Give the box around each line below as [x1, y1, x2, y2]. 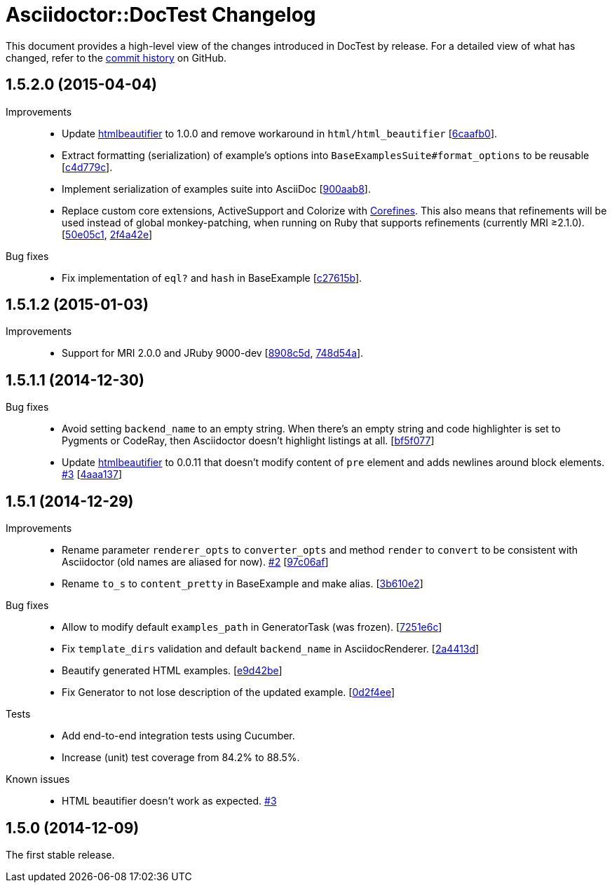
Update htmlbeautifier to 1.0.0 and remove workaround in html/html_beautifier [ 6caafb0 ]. [62, 127, 498, 139]
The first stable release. [6, 848, 115, 861]
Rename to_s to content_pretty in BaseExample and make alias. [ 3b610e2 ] [62, 578, 423, 590]
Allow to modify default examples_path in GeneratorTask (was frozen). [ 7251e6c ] [62, 621, 442, 634]
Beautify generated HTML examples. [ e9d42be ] [62, 664, 283, 677]
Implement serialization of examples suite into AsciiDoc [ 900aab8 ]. [62, 182, 371, 195]
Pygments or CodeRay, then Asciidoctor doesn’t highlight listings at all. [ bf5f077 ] [62, 435, 435, 447]
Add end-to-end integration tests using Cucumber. [62, 730, 295, 742]
